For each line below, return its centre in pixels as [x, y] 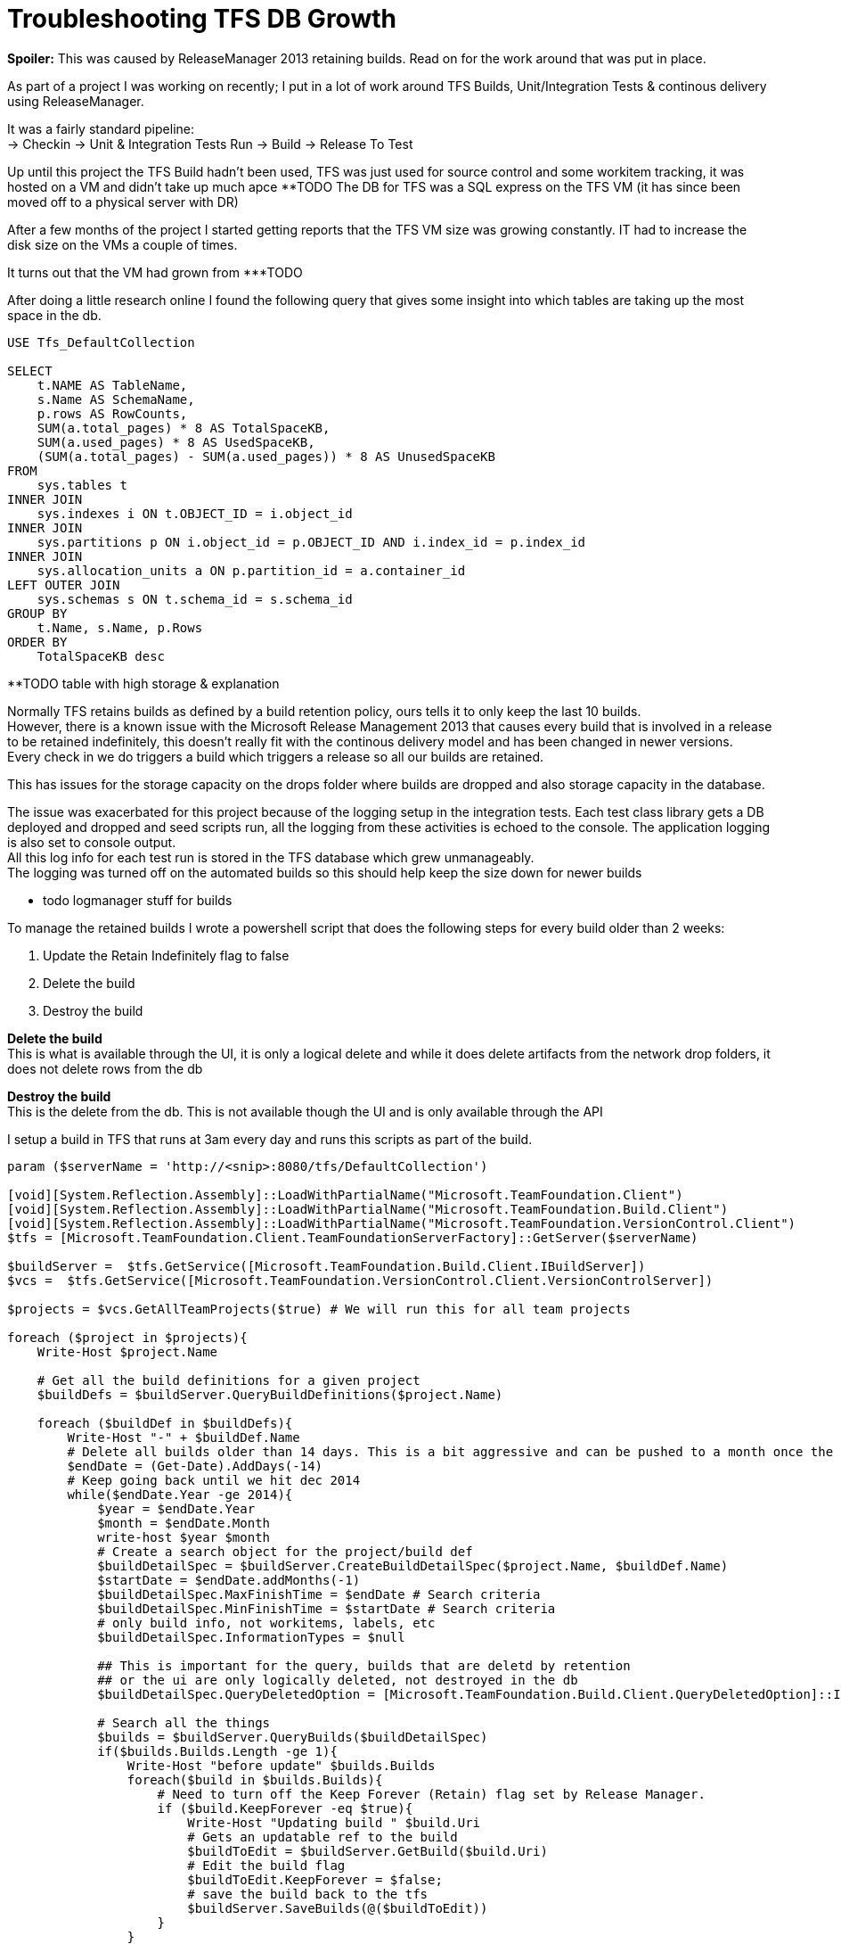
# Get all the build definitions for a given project [229, 1380]
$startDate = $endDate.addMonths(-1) [229, 1580]
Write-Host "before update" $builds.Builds [281, 1765]
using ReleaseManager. [76, 101]
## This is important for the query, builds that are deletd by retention [364, 1665]
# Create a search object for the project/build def [285, 1551]
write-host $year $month [184, 1537]
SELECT [30, 371]
